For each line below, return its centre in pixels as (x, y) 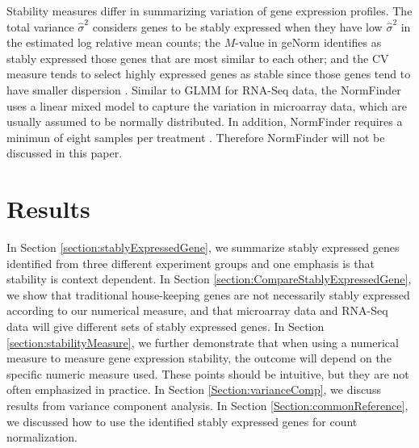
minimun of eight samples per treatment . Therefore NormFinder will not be (196, 137)
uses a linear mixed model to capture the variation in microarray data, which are (207, 105)
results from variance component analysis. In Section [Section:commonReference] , (207, 405)
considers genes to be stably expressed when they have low (237, 26)
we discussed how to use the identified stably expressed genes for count (182, 421)
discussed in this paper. (65, 153)
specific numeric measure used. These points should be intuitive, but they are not (208, 373)
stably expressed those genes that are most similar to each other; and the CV (198, 58)
